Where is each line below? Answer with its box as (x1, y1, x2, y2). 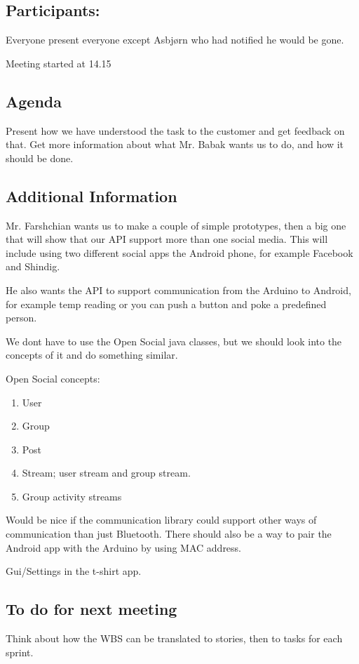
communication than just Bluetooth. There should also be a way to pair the (6, 526, 332, 541)
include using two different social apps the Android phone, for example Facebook (6, 245, 353, 260)
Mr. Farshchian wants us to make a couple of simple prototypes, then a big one (6, 218, 346, 232)
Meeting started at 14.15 (6, 55, 111, 70)
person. (6, 310, 37, 325)
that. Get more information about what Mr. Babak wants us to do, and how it (6, 137, 344, 152)
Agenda (6, 90, 62, 112)
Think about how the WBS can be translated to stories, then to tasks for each (6, 631, 343, 646)
